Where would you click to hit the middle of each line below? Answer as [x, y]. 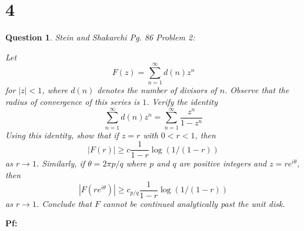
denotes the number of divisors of [157, 90]
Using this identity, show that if [62, 135]
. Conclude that [64, 203]
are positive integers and [223, 163]
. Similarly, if [61, 163]
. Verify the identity [182, 102]
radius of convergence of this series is [73, 102]
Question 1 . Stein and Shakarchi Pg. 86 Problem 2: [100, 37]
